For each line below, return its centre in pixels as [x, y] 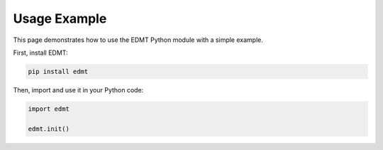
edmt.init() [49, 129]
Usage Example [60, 18]
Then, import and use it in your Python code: [78, 90]
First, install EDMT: [40, 53]
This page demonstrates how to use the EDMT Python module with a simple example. [138, 40]
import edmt [49, 109]
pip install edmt [58, 71]
